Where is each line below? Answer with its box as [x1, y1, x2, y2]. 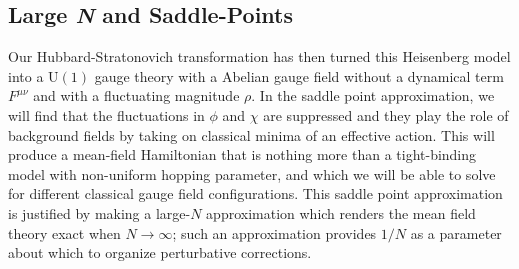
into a [8, 65, 44, 86]
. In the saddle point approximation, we [251, 85, 495, 106]
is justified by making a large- [8, 202, 191, 223]
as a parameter [410, 222, 502, 243]
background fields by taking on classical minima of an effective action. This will [8, 124, 495, 145]
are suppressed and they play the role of [263, 104, 509, 125]
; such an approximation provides [172, 222, 377, 243]
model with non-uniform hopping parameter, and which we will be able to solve [8, 163, 496, 184]
